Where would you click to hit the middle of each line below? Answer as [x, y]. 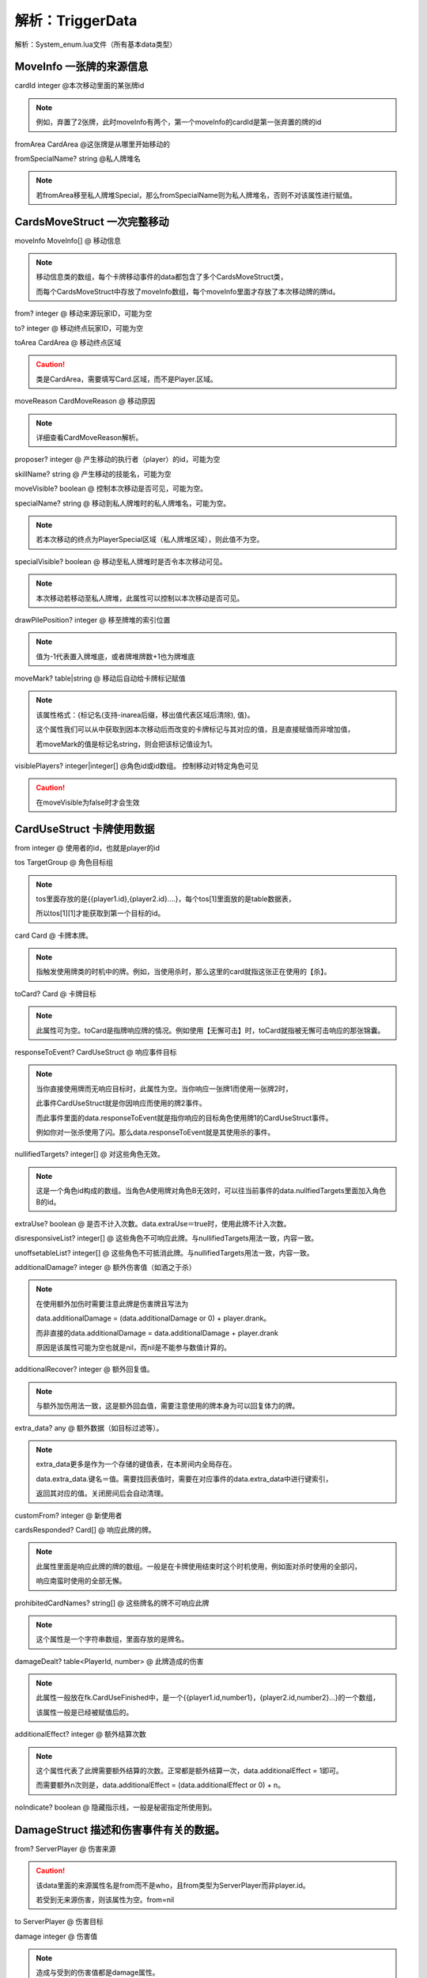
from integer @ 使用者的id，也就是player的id [87, 847]
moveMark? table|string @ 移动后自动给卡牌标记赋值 [100, 678]
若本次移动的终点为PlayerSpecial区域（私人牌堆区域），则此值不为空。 [150, 540]
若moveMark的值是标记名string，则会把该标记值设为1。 [127, 744]
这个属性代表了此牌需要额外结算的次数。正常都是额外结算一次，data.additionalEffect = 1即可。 [189, 1771]
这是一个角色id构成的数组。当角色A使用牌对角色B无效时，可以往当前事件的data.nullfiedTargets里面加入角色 [211, 1191]
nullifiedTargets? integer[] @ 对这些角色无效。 [90, 1154]
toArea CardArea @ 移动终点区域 [68, 343]
